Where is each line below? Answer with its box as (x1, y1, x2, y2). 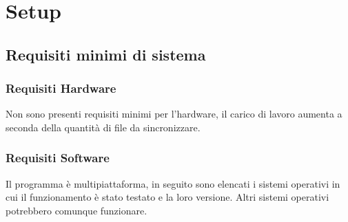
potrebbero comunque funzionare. (6, 203, 147, 217)
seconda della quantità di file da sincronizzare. (6, 120, 201, 134)
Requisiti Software (6, 149, 110, 166)
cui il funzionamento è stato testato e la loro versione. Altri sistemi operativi (6, 190, 329, 204)
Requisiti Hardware (6, 80, 116, 97)
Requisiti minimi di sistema (6, 43, 206, 65)
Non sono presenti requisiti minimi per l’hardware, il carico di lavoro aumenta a (6, 107, 342, 121)
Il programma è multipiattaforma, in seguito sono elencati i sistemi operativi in (6, 176, 340, 190)
